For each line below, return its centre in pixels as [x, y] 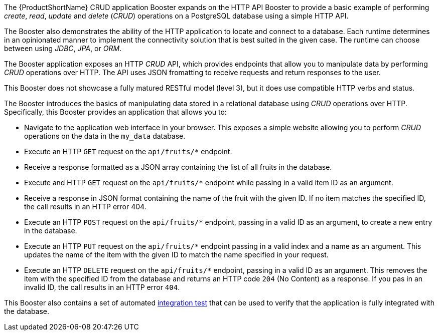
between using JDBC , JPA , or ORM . [63, 48]
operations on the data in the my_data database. [105, 136]
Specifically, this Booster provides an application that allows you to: [115, 112]
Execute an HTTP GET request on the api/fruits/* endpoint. [128, 151]
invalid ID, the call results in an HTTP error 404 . [102, 287]
